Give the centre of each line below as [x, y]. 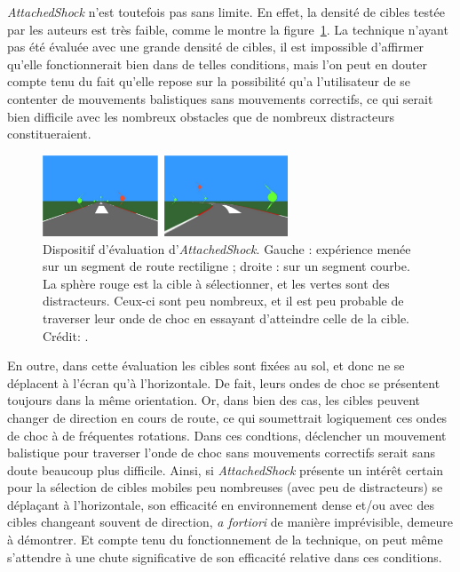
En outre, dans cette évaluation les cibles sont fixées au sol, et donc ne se [206, 365]
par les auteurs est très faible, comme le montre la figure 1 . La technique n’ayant [228, 29]
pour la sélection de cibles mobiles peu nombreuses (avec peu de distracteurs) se [225, 487]
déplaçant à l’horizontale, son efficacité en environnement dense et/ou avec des [221, 504]
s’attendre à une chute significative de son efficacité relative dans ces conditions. [225, 556]
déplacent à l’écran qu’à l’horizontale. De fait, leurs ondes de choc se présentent [224, 382]
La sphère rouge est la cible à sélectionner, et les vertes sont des [216, 283]
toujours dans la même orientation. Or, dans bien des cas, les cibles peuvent [214, 400]
